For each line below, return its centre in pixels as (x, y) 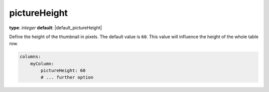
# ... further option (67, 77)
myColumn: (42, 64)
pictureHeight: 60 (63, 71)
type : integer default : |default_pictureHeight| (56, 28)
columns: (30, 57)
